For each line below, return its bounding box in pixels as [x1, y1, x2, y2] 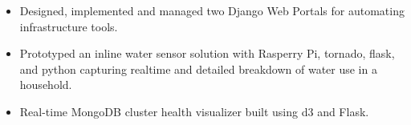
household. [19, 76, 72, 93]
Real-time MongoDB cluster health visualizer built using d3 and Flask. [19, 103, 369, 119]
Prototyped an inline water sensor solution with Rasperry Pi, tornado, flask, [19, 45, 395, 62]
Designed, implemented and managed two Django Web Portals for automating [19, 2, 405, 18]
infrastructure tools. [19, 18, 118, 34]
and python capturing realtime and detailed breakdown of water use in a [19, 60, 377, 77]
